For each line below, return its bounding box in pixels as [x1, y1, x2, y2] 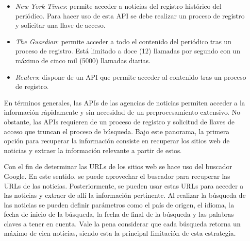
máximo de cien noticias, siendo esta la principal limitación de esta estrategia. [4, 228, 236, 238]
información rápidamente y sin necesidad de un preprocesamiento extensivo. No [4, 107, 240, 117]
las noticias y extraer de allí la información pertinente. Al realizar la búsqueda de [4, 190, 246, 200]
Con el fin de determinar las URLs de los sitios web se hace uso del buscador [4, 161, 233, 172]
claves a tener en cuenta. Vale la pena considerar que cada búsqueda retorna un [4, 218, 241, 228]
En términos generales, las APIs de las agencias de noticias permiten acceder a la [4, 97, 245, 107]
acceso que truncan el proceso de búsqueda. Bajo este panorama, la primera [4, 126, 230, 136]
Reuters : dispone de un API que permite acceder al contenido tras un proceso [15, 71, 246, 82]
